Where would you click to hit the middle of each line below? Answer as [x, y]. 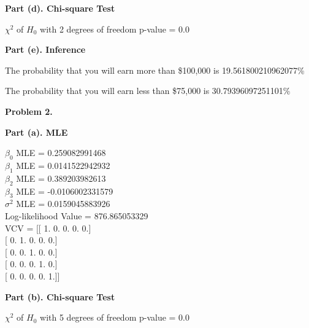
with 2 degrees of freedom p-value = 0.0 [115, 29]
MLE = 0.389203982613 [61, 178]
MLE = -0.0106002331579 [65, 191]
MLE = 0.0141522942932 [63, 165]
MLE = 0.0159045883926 [63, 204]
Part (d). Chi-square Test [60, 8]
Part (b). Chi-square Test [60, 296]
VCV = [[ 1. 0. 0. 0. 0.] [48, 228]
